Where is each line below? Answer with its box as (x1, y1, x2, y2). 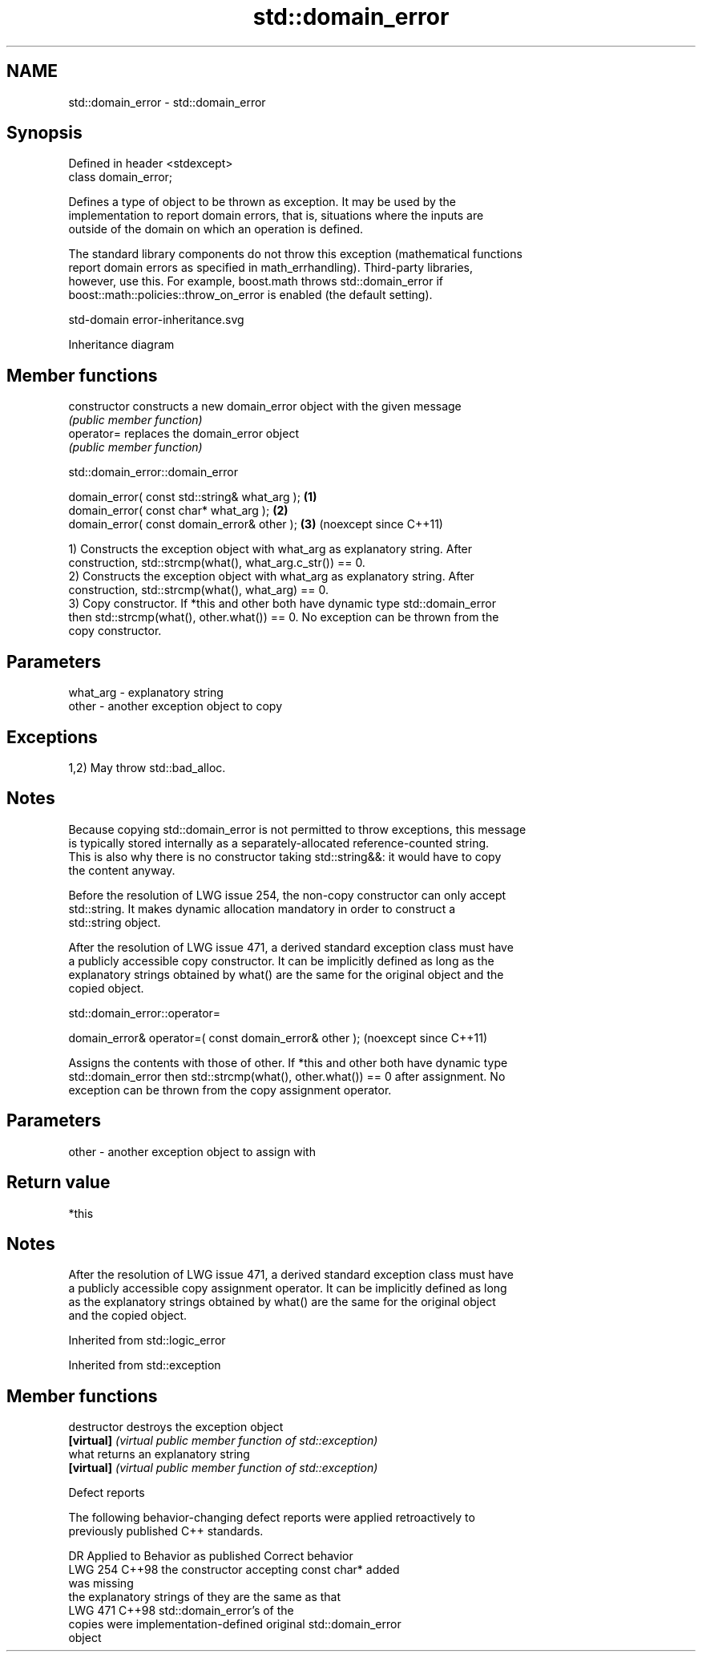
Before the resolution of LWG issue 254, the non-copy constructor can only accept (68, 888, 506, 902)
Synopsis (6, 123, 83, 144)
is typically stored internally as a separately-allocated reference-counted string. (68, 835, 490, 850)
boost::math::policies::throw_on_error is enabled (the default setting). (68, 288, 433, 302)
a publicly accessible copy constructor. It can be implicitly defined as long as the (68, 953, 494, 968)
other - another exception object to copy (68, 699, 282, 714)
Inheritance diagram (68, 338, 175, 352)
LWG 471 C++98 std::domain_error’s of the (68, 1603, 294, 1618)
